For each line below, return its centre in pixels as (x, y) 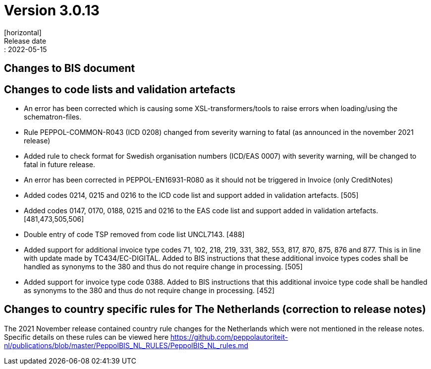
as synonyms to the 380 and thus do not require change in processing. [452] (149, 291)
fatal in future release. (60, 165)
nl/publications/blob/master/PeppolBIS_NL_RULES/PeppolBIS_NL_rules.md (126, 345)
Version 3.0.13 (52, 10)
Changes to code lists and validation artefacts (120, 89)
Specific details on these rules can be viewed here (86, 337)
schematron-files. (53, 117)
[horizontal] (23, 32)
